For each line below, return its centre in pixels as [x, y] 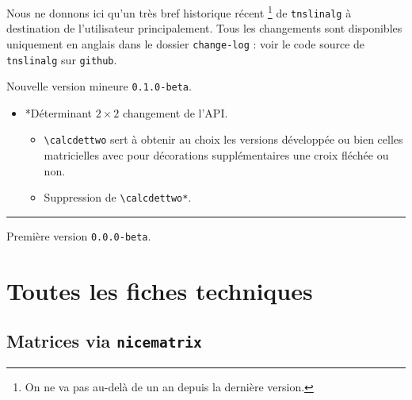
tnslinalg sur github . [62, 59]
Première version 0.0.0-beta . [79, 235]
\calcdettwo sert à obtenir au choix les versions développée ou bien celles [223, 139]
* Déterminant [59, 112]
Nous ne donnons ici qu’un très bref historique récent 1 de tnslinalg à [179, 12]
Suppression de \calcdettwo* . [118, 197]
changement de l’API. [175, 112]
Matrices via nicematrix [104, 341]
